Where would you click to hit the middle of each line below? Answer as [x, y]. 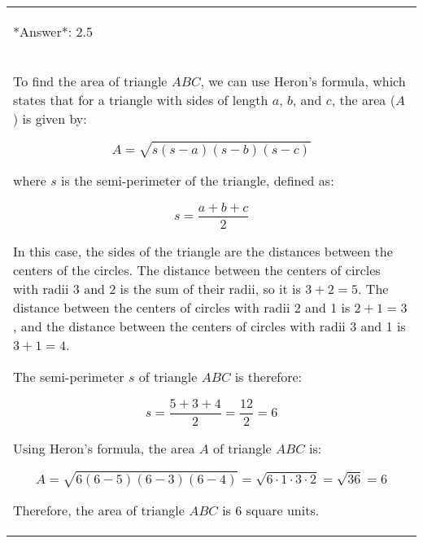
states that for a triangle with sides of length [141, 100]
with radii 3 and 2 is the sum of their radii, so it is [157, 289]
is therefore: [268, 377]
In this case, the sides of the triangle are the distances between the [203, 252]
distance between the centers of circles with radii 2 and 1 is [182, 308]
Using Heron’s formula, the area [104, 449]
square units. [283, 510]
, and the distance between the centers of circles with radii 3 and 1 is [209, 326]
